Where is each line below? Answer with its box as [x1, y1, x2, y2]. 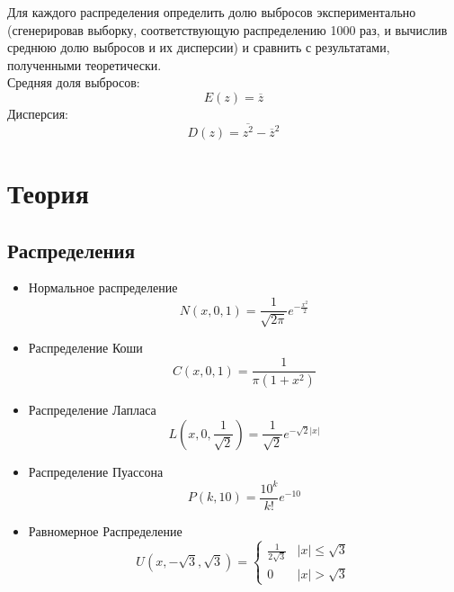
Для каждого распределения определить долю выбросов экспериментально [7, 3, 416, 21]
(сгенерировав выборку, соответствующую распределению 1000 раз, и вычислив [7, 20, 448, 39]
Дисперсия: [7, 103, 68, 122]
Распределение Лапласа [28, 399, 156, 418]
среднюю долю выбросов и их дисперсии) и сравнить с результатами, [7, 38, 390, 57]
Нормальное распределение [28, 278, 178, 297]
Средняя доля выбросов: [7, 73, 140, 92]
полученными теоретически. [7, 55, 162, 74]
